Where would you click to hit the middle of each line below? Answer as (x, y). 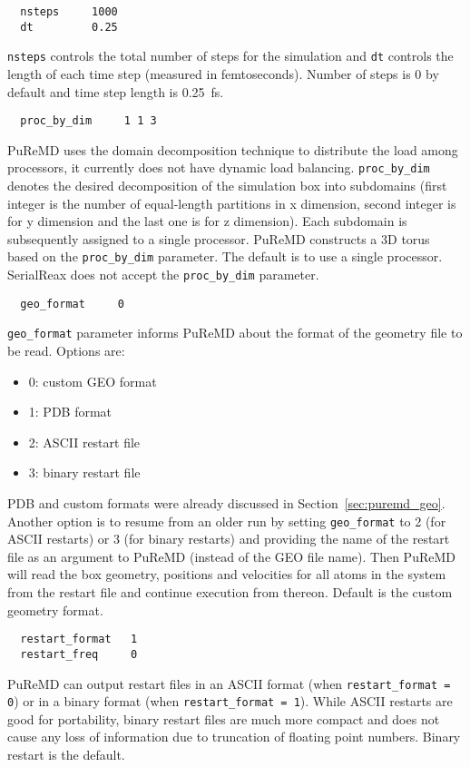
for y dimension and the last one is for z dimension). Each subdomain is (207, 221)
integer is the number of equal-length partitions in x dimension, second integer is (232, 203)
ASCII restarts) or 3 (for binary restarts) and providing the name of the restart (229, 539)
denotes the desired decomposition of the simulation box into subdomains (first (227, 186)
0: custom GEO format (93, 381)
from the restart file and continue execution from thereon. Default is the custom (230, 592)
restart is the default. (66, 755)
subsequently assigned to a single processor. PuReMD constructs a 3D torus (219, 238)
